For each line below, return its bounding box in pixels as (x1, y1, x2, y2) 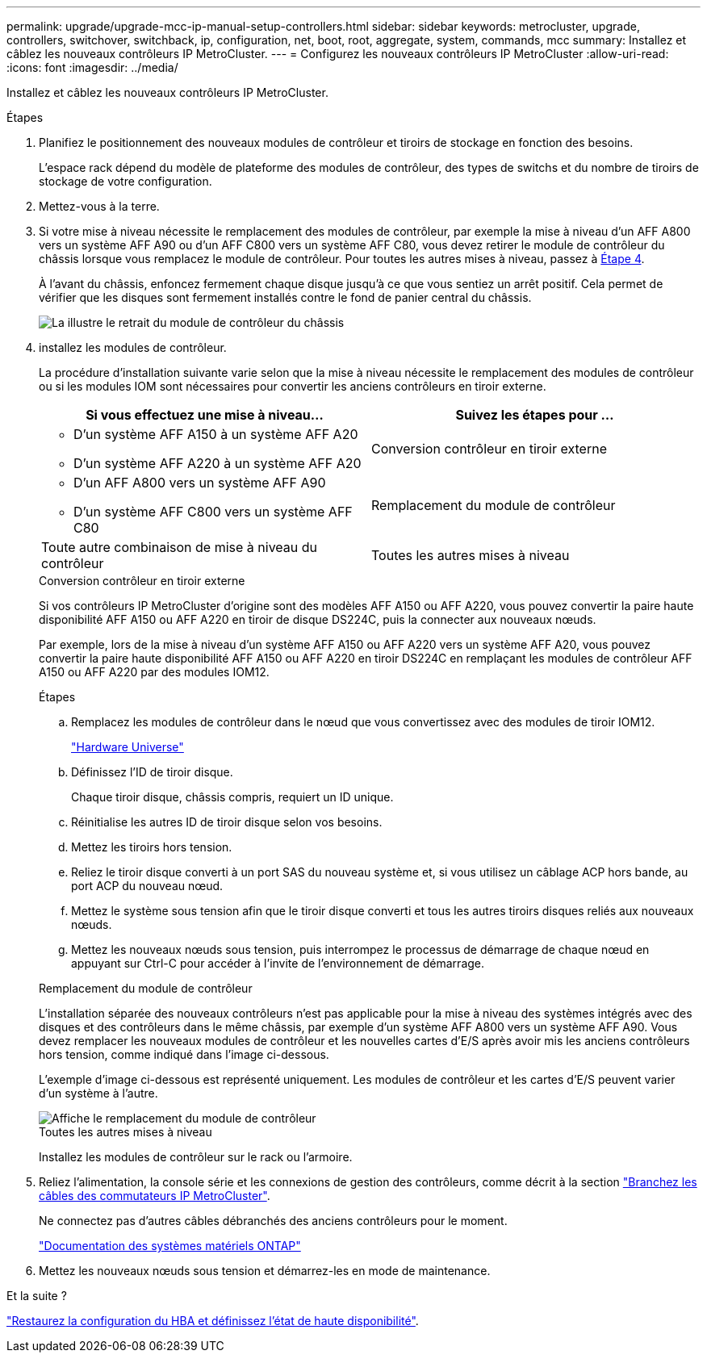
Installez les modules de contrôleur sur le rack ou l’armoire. (39, 1150, 353, 1164)
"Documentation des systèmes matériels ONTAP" (39, 1239, 301, 1252)
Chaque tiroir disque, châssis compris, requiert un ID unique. (71, 790, 394, 804)
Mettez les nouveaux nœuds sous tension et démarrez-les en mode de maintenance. (39, 1264, 491, 1277)
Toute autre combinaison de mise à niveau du (41, 539, 317, 555)
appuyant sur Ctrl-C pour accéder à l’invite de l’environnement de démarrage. (71, 956, 485, 970)
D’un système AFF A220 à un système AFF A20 (73, 455, 362, 471)
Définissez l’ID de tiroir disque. (71, 765, 233, 779)
